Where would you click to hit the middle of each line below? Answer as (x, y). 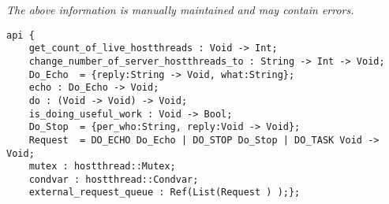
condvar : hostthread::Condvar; (114, 179)
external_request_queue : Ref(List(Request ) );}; (165, 193)
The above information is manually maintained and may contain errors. (180, 9)
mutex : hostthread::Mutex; (102, 167)
